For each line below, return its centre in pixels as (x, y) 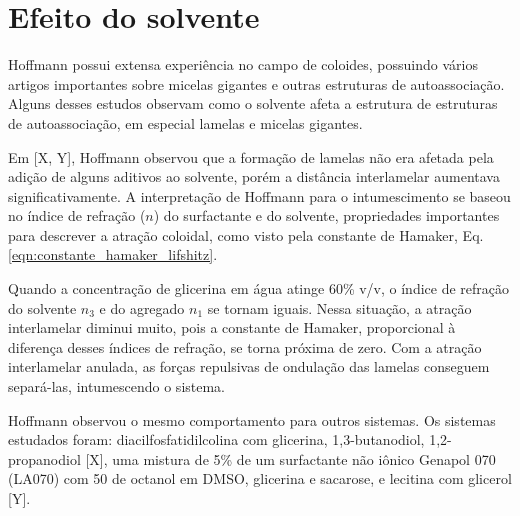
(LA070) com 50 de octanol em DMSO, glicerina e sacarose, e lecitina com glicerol (260, 478)
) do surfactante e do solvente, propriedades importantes (326, 215)
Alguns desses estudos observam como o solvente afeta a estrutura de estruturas (253, 103)
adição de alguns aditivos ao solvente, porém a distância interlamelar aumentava (254, 176)
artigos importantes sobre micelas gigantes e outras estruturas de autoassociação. (256, 83)
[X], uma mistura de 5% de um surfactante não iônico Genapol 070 (290, 458)
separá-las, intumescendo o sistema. (116, 386)
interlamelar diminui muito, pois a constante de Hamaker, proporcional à (232, 327)
